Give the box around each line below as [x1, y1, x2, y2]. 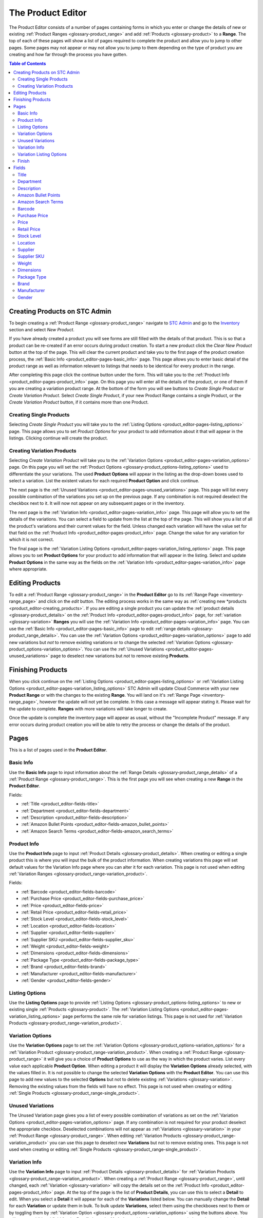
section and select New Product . [9, 327, 75, 333]
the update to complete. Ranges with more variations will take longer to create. [9, 705, 168, 711]
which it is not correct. [9, 536, 54, 543]
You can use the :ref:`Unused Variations [84, 646, 164, 652]
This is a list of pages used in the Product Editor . [9, 747, 107, 753]
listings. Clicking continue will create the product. [9, 435, 108, 441]
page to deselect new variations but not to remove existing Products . [50, 653, 189, 659]
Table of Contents [9, 60, 46, 66]
